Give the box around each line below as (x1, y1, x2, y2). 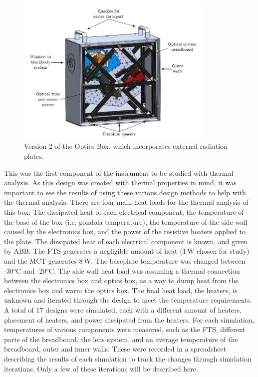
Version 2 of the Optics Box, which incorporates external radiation (24, 141, 228, 151)
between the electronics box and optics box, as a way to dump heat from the (4, 275, 239, 286)
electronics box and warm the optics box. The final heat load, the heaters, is (4, 285, 238, 295)
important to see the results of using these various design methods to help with (4, 187, 246, 197)
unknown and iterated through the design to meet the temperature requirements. (4, 295, 253, 305)
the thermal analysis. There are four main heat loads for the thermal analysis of (4, 197, 249, 207)
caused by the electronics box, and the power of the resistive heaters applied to (4, 226, 246, 237)
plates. (24, 151, 44, 161)
